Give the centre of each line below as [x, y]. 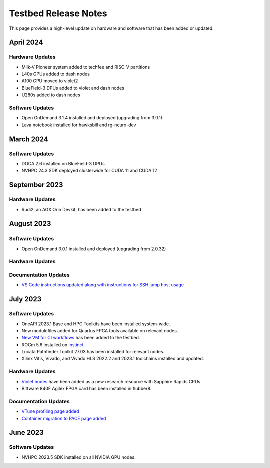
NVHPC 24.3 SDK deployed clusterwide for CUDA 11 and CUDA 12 [89, 171]
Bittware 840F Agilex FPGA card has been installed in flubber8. [87, 389]
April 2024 [26, 42]
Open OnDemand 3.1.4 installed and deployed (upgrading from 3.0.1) [92, 118]
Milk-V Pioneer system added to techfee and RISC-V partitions [86, 67]
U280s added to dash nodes [51, 95]
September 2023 [36, 185]
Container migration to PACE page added [64, 418]
